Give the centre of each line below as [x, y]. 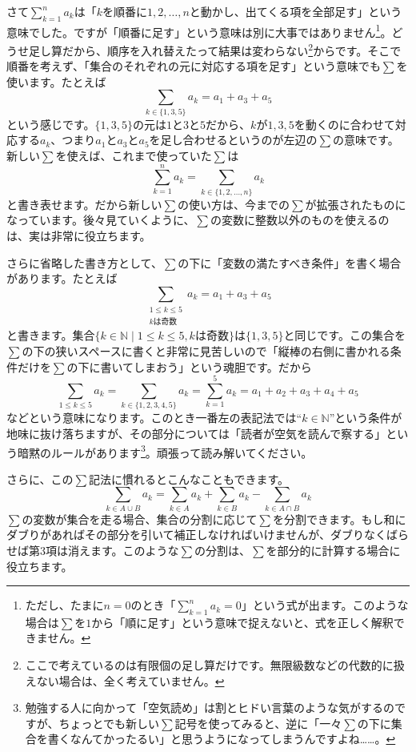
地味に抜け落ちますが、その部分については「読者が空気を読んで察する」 [196, 433]
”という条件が [366, 418]
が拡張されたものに [356, 204]
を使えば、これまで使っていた [134, 155]
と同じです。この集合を [344, 335]
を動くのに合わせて [344, 124]
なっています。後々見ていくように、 [101, 220]
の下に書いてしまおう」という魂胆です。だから [189, 366]
